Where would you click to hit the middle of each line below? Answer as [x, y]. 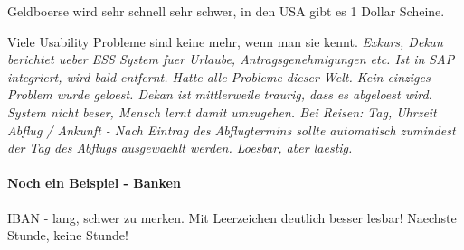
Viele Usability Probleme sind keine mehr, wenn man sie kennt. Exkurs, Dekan [225, 41]
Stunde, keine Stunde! [68, 235]
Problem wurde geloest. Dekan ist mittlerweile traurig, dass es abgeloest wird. [220, 94]
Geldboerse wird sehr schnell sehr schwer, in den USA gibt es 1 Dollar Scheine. [226, 11]
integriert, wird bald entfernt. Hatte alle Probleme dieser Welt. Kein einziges [219, 76]
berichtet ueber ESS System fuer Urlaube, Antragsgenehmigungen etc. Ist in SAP [231, 59]
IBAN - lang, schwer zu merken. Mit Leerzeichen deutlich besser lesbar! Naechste [232, 217]
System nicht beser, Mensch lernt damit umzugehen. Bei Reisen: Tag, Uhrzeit [222, 111]
